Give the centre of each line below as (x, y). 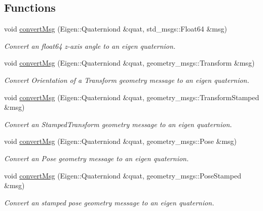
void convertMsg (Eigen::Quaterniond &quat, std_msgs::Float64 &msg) (116, 29)
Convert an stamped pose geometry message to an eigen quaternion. (109, 202)
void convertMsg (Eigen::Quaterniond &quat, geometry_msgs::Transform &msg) (129, 63)
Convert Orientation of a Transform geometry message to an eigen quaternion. (127, 80)
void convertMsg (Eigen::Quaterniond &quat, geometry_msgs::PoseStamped (123, 175)
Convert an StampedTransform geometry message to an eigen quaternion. (118, 124)
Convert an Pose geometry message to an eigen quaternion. (97, 158)
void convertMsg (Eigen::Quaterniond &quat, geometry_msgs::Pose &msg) (121, 141)
